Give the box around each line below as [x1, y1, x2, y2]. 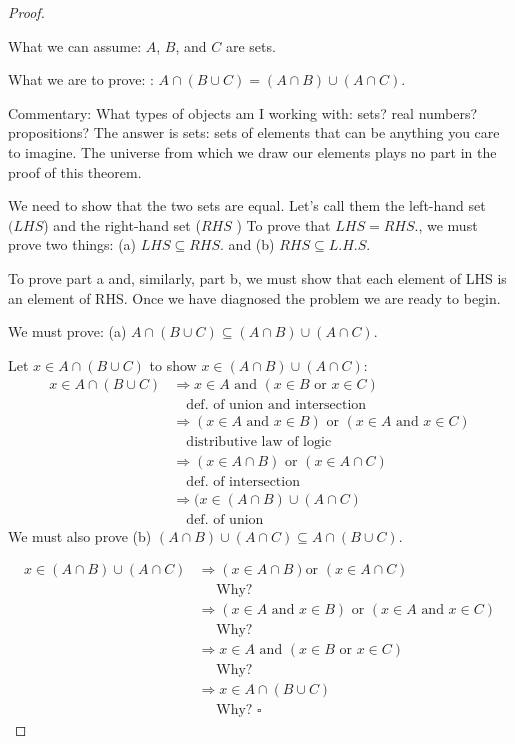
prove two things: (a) [8, 234, 137, 255]
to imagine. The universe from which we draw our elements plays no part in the [8, 141, 497, 162]
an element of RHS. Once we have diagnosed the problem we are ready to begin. [8, 287, 501, 308]
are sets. [225, 35, 276, 56]
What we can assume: [8, 35, 142, 56]
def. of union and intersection [186, 398, 367, 413]
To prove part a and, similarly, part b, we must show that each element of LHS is [8, 267, 507, 288]
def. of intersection [186, 475, 300, 490]
